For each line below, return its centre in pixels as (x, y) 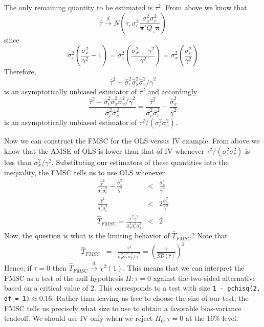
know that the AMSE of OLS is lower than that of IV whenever (104, 151)
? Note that (209, 236)
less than (18, 162)
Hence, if (18, 268)
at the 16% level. (212, 318)
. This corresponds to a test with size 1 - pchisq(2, (177, 288)
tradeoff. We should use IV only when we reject (79, 318)
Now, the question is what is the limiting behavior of (87, 236)
